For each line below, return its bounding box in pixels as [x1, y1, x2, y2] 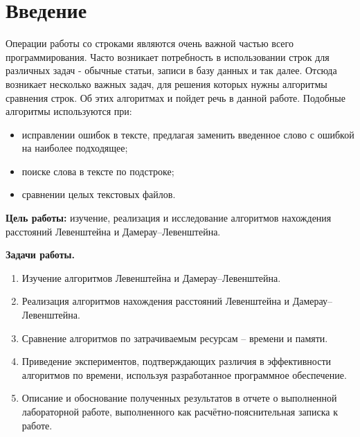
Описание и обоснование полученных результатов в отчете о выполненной [21, 391, 337, 405]
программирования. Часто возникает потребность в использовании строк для [6, 49, 330, 64]
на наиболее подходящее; [21, 141, 128, 155]
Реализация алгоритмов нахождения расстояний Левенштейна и [21, 294, 290, 308]
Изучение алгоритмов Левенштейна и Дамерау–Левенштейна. [21, 270, 281, 285]
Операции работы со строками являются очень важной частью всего [6, 36, 294, 51]
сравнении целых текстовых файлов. [21, 187, 176, 202]
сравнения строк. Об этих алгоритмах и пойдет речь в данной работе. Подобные [6, 90, 345, 105]
